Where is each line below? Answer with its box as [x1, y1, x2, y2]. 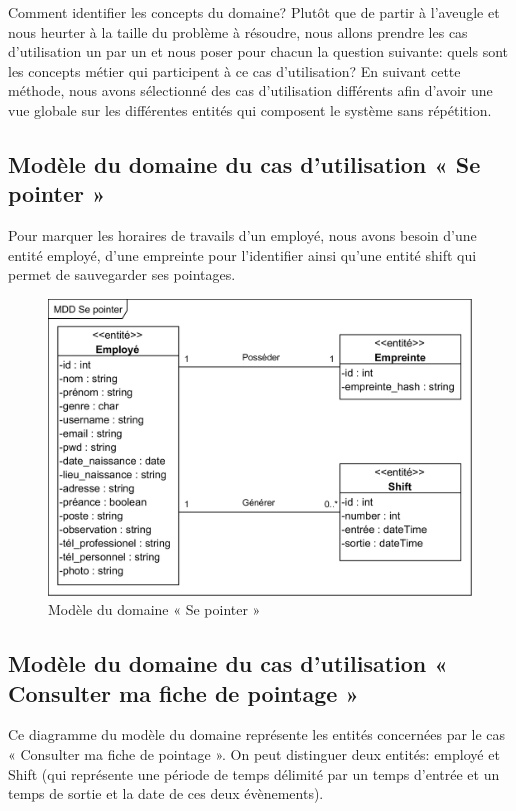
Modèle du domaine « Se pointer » [48, 599, 261, 620]
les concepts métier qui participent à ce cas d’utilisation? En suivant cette [8, 60, 461, 81]
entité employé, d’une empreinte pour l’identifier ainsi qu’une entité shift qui [8, 244, 477, 265]
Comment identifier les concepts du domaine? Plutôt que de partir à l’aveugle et [8, 2, 500, 22]
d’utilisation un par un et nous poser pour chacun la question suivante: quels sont [8, 41, 509, 62]
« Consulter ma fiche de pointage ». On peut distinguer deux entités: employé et [8, 744, 500, 765]
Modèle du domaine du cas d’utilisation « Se [8, 148, 481, 179]
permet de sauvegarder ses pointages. [8, 264, 236, 285]
